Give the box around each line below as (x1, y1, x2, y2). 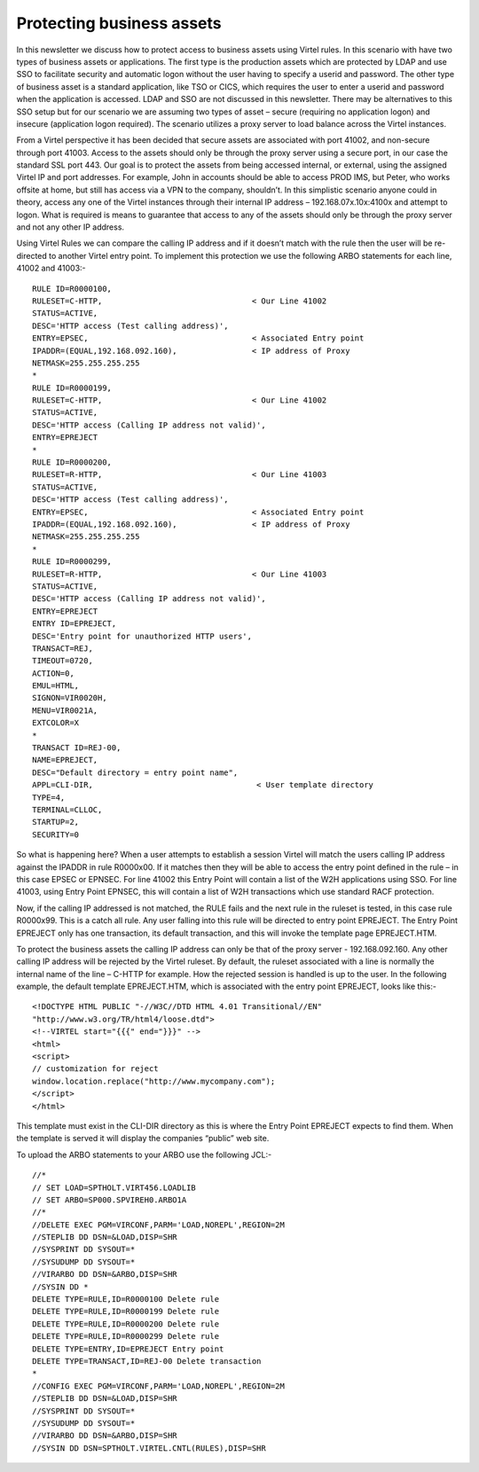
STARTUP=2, (32, 817, 80, 827)
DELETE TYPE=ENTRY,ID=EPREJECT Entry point (32, 1343, 224, 1354)
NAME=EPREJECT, (32, 755, 98, 765)
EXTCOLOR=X (32, 718, 80, 728)
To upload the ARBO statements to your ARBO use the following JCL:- (16, 1149, 272, 1160)
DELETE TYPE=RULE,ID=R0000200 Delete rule (32, 1319, 220, 1329)
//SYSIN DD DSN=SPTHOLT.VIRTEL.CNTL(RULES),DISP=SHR (32, 1443, 266, 1453)
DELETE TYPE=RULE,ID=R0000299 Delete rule (32, 1331, 220, 1342)
